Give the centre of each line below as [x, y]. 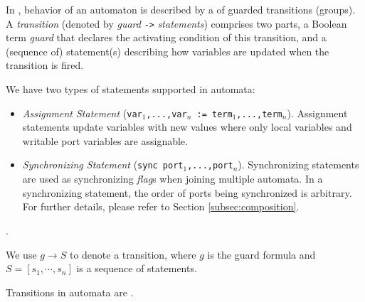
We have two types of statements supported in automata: [131, 89]
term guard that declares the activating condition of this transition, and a [166, 37]
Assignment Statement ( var [82, 113]
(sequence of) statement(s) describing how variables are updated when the [168, 51]
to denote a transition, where [133, 254]
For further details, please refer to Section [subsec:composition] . [161, 206]
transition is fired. [45, 65]
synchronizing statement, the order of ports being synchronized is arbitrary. [187, 192]
